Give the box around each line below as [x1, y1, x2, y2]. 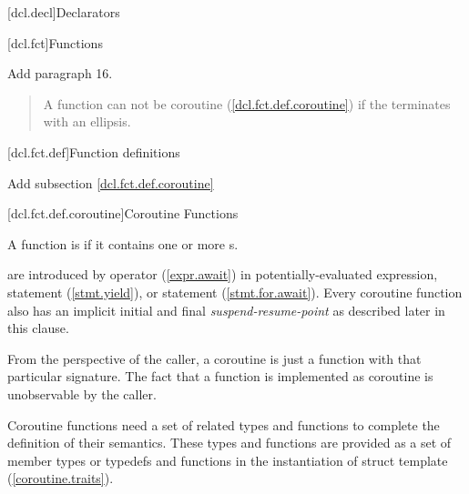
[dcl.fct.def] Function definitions [7, 142, 180, 161]
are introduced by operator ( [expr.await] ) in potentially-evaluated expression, [7, 265, 438, 284]
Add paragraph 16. [7, 64, 113, 83]
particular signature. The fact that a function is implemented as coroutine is [7, 367, 433, 386]
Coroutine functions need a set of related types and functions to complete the [7, 415, 440, 434]
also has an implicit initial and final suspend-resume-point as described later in [7, 300, 445, 319]
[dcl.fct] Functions [7, 33, 103, 52]
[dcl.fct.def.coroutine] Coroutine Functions [7, 204, 239, 223]
